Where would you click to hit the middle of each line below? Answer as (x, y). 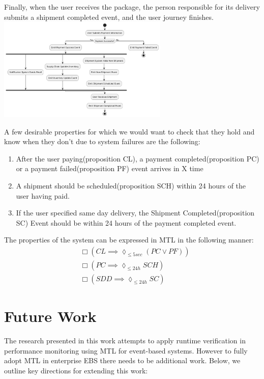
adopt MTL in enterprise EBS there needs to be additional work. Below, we (122, 360)
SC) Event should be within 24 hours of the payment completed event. (126, 222)
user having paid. (43, 195)
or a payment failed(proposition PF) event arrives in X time (110, 168)
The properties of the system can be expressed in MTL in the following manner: (129, 240)
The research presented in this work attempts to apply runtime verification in (125, 341)
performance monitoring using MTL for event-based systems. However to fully (126, 350)
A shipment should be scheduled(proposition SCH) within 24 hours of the (131, 186)
